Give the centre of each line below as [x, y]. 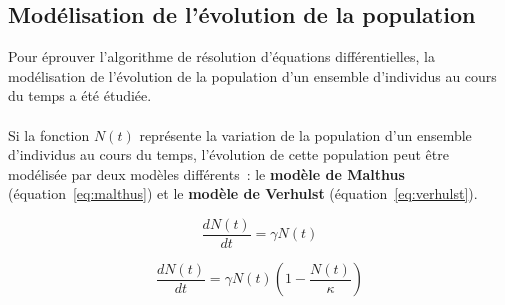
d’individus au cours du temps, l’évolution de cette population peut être [228, 154]
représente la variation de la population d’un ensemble [305, 134]
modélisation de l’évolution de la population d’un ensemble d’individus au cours [252, 75]
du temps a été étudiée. [80, 95]
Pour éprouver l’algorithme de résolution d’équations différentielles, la [221, 56]
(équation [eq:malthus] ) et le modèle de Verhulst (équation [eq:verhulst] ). [243, 193]
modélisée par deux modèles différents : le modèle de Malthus [206, 173]
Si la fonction [49, 134]
